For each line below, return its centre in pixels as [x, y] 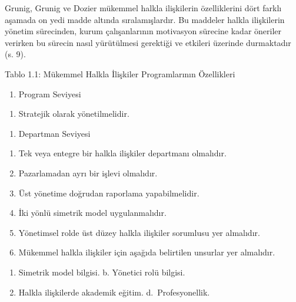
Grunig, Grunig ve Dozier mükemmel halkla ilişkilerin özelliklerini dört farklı [143, 8]
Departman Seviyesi [54, 133]
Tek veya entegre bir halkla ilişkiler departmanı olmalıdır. [122, 153]
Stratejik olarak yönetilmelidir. [74, 114]
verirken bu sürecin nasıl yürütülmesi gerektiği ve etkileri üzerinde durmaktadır [148, 42]
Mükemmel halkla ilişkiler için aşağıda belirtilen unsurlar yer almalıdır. [147, 252]
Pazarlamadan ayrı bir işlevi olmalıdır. [88, 173]
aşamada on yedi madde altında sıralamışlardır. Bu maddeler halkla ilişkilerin [145, 19]
